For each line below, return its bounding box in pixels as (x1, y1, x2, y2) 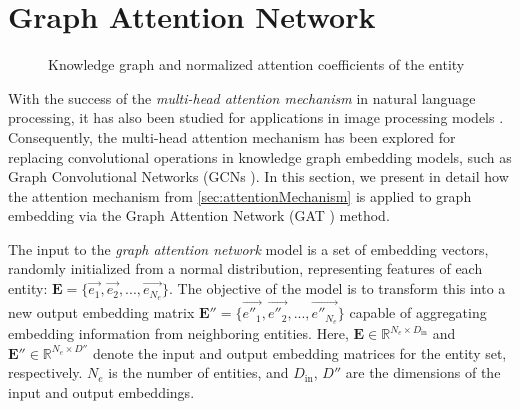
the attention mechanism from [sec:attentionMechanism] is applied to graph (8, 185, 472, 206)
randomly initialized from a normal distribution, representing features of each (8, 258, 483, 279)
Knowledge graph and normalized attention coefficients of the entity (48, 54, 465, 75)
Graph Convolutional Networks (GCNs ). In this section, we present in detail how (8, 166, 509, 187)
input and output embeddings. (8, 381, 195, 402)
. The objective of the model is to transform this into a (169, 278, 506, 299)
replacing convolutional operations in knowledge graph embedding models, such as (8, 146, 512, 167)
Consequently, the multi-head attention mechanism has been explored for (8, 126, 456, 147)
